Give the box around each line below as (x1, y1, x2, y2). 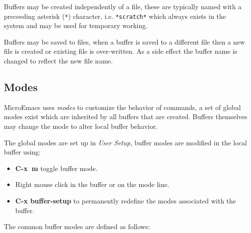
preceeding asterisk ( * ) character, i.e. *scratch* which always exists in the (4, 11, 226, 21)
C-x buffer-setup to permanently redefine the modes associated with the (15, 195, 236, 205)
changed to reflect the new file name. (4, 56, 113, 66)
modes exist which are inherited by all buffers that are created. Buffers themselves (4, 111, 248, 122)
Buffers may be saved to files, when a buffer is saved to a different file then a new (4, 36, 245, 47)
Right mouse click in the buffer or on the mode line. (15, 179, 169, 189)
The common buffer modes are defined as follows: (4, 221, 150, 232)
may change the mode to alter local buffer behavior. (4, 121, 158, 131)
